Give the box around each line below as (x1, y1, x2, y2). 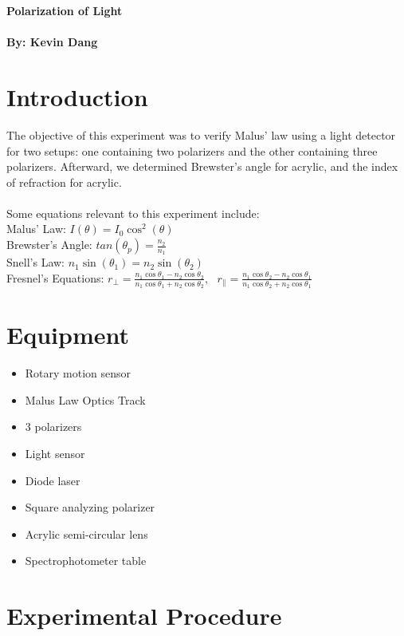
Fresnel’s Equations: (6, 269, 104, 286)
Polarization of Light (6, 2, 123, 18)
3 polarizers (25, 418, 82, 435)
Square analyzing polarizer (25, 499, 155, 516)
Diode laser (25, 472, 80, 488)
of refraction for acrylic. (6, 173, 122, 190)
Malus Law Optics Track (25, 391, 146, 408)
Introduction (6, 80, 148, 113)
